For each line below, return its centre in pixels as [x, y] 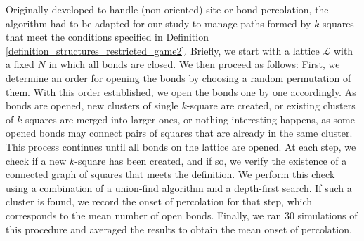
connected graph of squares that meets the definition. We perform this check [170, 174]
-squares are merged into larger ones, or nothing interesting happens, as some [188, 119]
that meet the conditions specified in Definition [107, 37]
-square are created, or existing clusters [271, 105]
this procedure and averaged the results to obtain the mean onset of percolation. [179, 229]
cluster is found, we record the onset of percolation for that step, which [159, 201]
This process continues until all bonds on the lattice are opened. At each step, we [181, 146]
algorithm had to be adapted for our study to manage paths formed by [158, 23]
